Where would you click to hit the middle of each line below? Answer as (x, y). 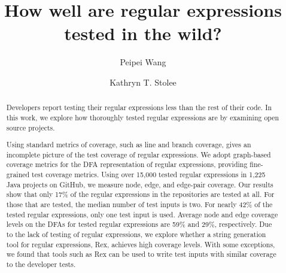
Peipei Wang (143, 62)
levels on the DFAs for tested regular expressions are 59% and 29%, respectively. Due (139, 224)
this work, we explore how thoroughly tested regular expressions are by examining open (143, 117)
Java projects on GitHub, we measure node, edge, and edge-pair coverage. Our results (140, 184)
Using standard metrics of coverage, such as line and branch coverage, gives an (129, 145)
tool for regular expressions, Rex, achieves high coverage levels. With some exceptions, (141, 244)
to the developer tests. (41, 264)
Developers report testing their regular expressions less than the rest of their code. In (139, 107)
